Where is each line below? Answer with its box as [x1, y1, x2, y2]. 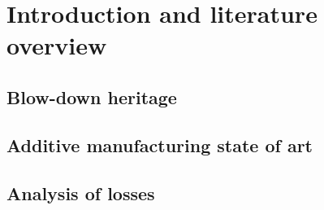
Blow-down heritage [6, 84, 177, 109]
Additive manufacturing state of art [6, 132, 313, 157]
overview [6, 28, 107, 62]
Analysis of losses [6, 180, 155, 205]
